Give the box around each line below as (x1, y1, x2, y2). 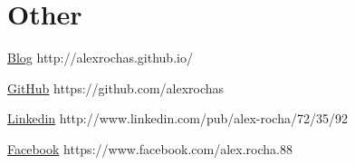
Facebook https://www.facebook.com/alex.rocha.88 (7, 139, 293, 158)
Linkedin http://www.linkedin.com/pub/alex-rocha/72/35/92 (7, 109, 348, 128)
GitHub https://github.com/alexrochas (7, 78, 225, 97)
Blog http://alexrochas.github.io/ (7, 48, 193, 67)
